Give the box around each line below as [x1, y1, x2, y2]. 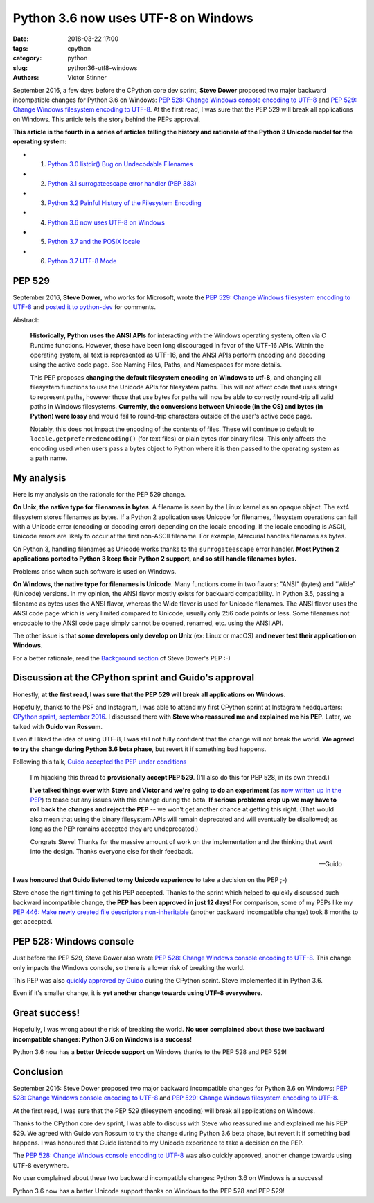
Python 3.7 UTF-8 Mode [47, 257, 117, 265]
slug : [12, 63, 28, 72]
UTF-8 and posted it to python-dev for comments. [12, 303, 156, 311]
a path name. [30, 454, 68, 462]
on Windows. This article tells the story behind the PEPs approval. [12, 115, 201, 123]
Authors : [12, 73, 39, 82]
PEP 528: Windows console [12, 936, 134, 947]
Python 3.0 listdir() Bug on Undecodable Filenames [47, 160, 193, 168]
